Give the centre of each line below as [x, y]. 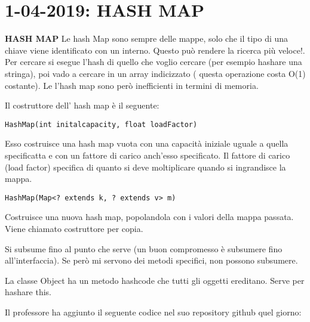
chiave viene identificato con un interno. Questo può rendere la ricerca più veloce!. [155, 50]
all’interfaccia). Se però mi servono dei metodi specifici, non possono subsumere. [151, 260]
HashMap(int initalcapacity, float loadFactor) [101, 124]
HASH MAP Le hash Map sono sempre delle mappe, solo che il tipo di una [147, 38]
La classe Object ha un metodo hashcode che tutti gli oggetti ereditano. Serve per [155, 280]
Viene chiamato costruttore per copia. [74, 228]
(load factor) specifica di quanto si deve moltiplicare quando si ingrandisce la [145, 167]
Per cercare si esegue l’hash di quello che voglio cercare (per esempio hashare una [154, 62]
